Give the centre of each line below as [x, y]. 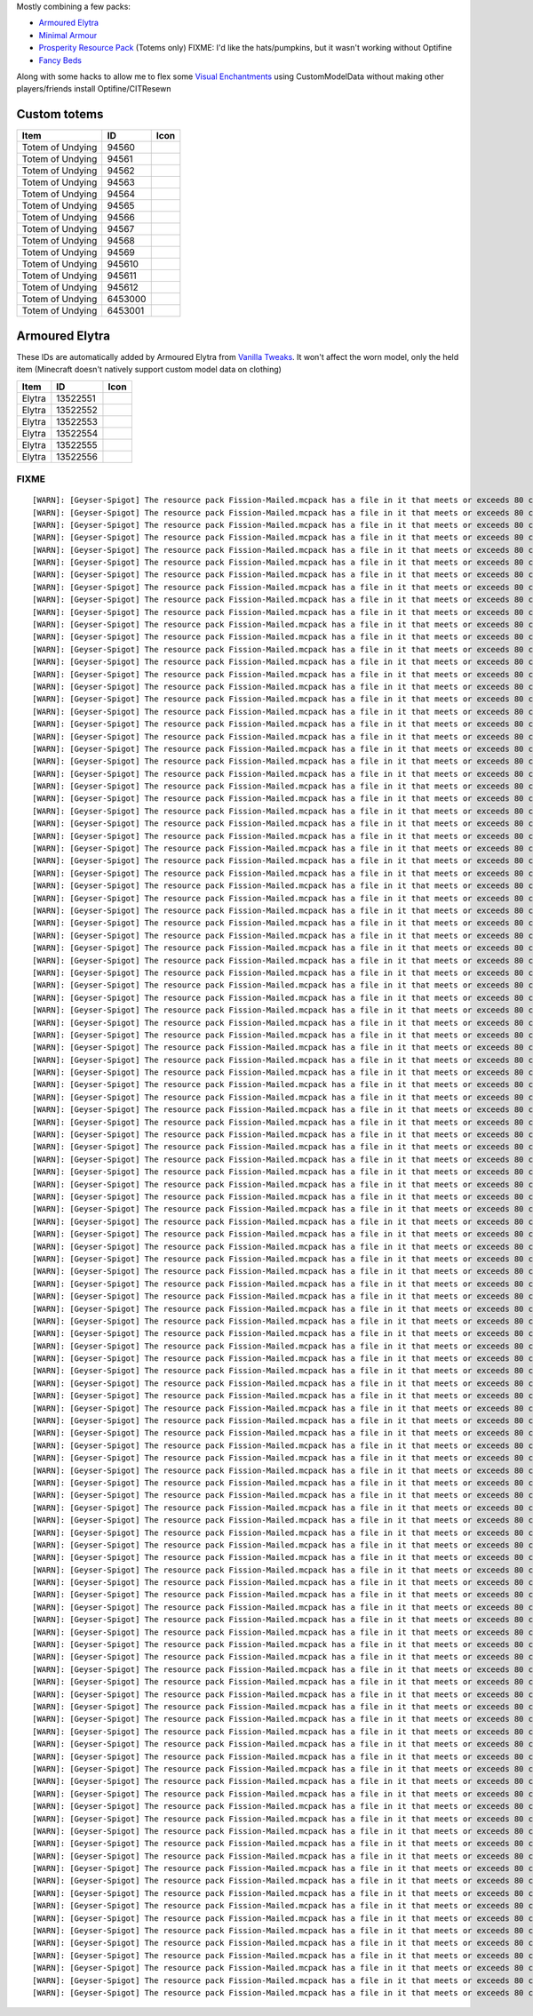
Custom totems [60, 114]
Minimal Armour [68, 35]
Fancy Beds [60, 60]
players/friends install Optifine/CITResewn [94, 89]
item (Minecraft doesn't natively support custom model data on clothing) [149, 370]
